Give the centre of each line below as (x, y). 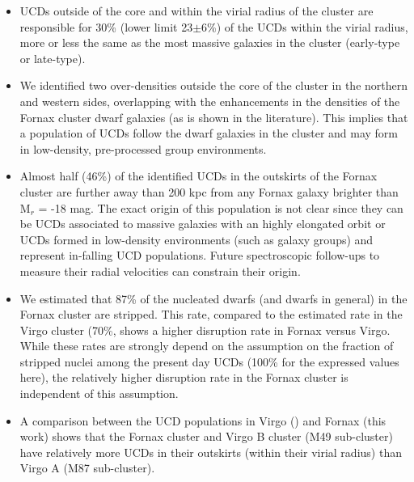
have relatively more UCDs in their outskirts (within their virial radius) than (211, 452)
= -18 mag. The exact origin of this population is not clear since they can (221, 207)
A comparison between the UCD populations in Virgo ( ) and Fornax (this (203, 420)
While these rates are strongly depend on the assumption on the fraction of (207, 346)
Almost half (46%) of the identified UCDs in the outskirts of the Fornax (199, 176)
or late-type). (53, 58)
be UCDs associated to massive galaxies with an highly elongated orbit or (203, 224)
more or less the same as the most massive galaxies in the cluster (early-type (210, 42)
